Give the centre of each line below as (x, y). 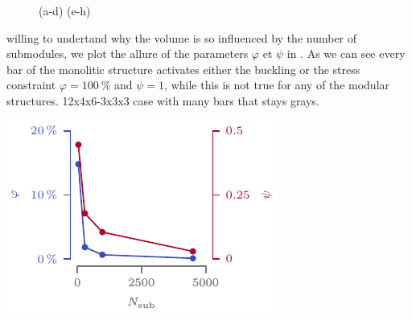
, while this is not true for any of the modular (277, 85)
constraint (31, 85)
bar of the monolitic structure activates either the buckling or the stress (183, 69)
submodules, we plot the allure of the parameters (128, 53)
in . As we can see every (346, 53)
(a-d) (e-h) (65, 10)
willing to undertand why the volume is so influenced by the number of (182, 37)
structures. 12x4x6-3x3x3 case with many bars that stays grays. (163, 100)
